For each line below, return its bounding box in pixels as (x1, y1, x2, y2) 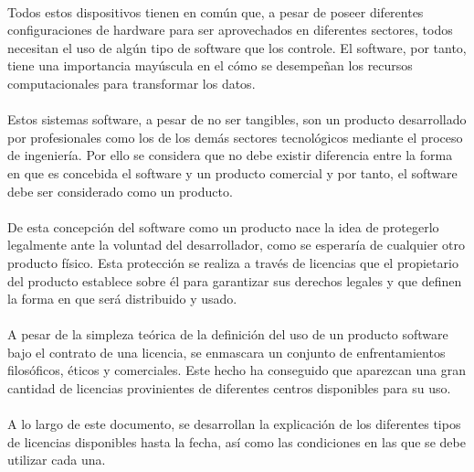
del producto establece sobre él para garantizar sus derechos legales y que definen (7, 271, 462, 290)
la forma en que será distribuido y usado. (7, 289, 237, 308)
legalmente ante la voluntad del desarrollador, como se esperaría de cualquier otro (7, 235, 465, 254)
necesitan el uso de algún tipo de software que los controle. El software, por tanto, (7, 38, 467, 57)
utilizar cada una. (7, 450, 106, 469)
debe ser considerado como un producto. (7, 181, 233, 200)
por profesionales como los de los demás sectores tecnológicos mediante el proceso (7, 127, 463, 146)
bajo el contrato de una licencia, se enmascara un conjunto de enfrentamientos (7, 342, 446, 361)
